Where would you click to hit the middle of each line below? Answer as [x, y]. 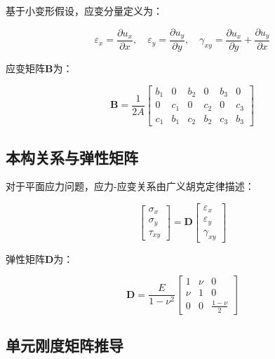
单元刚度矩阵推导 [65, 345]
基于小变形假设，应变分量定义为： [84, 11]
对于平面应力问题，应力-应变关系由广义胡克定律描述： [130, 186]
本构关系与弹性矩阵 [72, 157]
